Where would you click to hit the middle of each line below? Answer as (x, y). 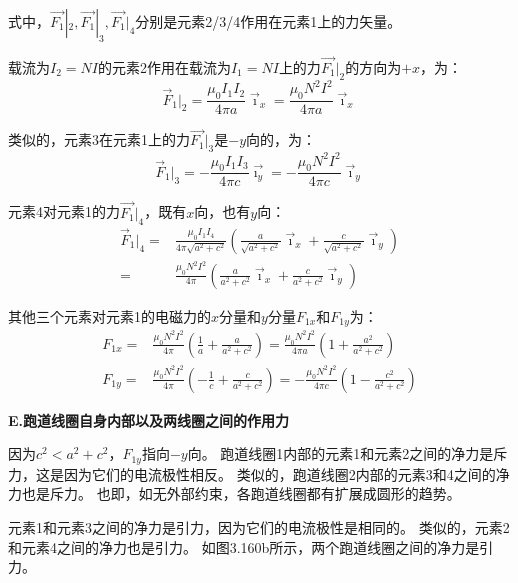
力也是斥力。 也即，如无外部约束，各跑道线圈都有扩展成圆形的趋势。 (234, 493)
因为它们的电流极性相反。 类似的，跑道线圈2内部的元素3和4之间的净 (286, 473)
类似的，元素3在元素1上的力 (99, 139)
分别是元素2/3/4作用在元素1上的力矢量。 (268, 21)
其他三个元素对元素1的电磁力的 (109, 315)
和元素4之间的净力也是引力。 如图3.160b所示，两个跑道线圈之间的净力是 (244, 546)
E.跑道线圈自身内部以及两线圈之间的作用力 (149, 419)
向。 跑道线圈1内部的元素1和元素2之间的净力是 (340, 453)
